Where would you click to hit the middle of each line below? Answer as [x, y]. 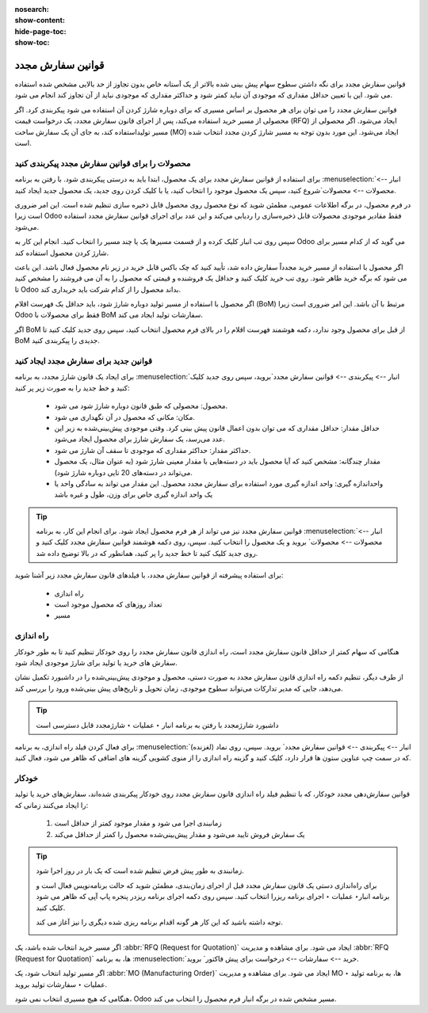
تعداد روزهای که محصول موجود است [108, 604]
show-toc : [32, 43]
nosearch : [32, 9]
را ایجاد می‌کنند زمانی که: [52, 805]
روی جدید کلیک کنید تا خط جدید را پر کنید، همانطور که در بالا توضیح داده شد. [147, 553]
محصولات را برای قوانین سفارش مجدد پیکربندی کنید [103, 163]
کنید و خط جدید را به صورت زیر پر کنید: [72, 387]
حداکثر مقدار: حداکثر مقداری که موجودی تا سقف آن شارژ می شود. [153, 450]
